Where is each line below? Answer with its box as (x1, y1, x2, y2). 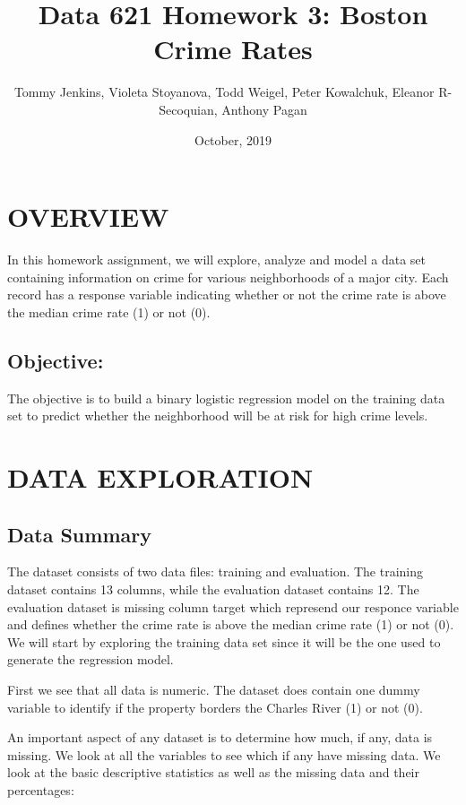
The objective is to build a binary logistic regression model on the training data (7, 388, 445, 407)
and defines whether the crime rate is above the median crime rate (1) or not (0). (7, 615, 454, 634)
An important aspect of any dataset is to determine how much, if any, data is (7, 728, 433, 747)
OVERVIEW (7, 198, 169, 235)
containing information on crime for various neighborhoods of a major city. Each (7, 267, 449, 286)
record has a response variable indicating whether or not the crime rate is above (7, 285, 446, 304)
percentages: (7, 780, 74, 799)
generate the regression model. (7, 650, 174, 669)
